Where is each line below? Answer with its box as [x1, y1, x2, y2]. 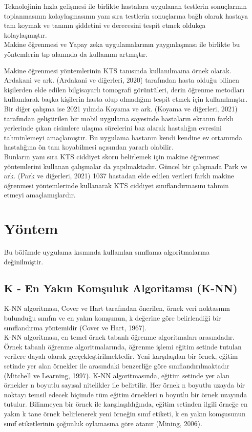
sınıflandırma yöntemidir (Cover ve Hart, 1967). [4, 322, 147, 332]
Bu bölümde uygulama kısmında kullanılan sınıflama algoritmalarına [4, 247, 210, 257]
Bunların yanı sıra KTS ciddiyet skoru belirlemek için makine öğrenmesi [4, 151, 220, 161]
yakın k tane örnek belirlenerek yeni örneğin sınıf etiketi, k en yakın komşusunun [4, 408, 246, 418]
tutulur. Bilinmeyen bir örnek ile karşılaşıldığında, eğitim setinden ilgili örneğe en [4, 399, 248, 409]
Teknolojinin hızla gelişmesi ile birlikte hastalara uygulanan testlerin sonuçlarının [4, 1, 247, 11]
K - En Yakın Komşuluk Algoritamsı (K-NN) [4, 280, 238, 295]
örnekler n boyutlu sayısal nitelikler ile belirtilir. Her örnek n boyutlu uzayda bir [4, 380, 245, 390]
